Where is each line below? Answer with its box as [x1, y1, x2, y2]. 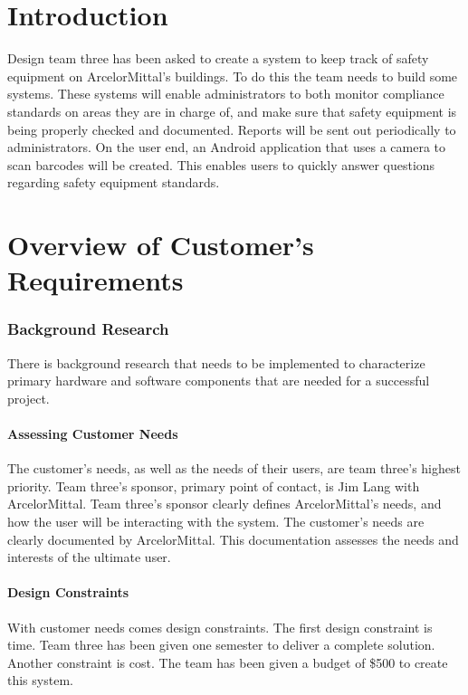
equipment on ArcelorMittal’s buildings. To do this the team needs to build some [7, 66, 458, 85]
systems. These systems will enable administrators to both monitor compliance [7, 84, 444, 103]
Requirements [7, 262, 184, 299]
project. [7, 388, 50, 407]
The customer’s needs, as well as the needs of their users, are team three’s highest [7, 459, 461, 478]
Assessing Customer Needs [7, 424, 178, 443]
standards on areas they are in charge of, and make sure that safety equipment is [7, 101, 457, 120]
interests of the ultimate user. [7, 547, 171, 566]
